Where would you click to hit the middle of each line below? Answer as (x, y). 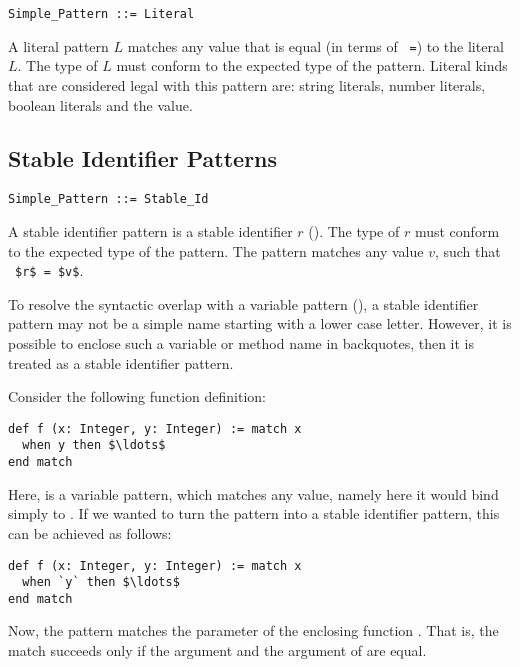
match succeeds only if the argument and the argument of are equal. (217, 650)
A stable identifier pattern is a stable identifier (150, 230)
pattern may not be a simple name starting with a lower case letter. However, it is (260, 323)
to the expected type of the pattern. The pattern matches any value (216, 250)
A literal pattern (58, 45)
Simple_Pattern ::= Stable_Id (108, 199)
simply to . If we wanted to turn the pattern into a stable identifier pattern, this (254, 513)
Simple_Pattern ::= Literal (101, 14)
